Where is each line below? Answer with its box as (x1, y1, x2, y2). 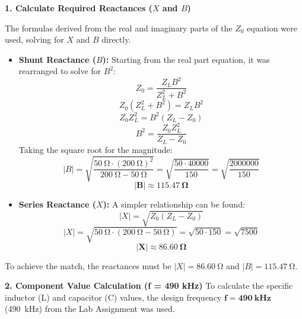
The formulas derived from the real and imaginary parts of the (5, 21, 233, 34)
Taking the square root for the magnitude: (18, 143, 173, 155)
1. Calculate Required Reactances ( (5, 2, 152, 14)
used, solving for (5, 33, 64, 46)
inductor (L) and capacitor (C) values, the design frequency (5, 291, 222, 303)
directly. (101, 33, 131, 46)
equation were (247, 21, 297, 34)
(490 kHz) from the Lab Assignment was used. (5, 302, 175, 315)
